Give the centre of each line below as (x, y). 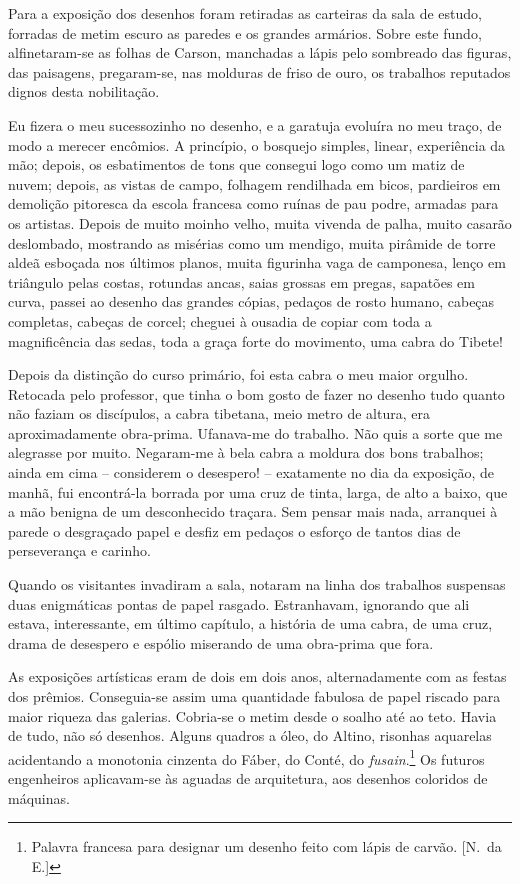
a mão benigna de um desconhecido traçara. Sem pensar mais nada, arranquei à (253, 511)
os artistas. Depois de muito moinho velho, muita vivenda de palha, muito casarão (260, 222)
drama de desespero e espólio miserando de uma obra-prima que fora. (221, 642)
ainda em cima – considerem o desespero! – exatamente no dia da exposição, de (251, 472)
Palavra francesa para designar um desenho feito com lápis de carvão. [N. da (266, 846)
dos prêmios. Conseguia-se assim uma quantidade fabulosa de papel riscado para (254, 696)
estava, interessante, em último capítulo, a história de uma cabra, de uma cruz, (250, 623)
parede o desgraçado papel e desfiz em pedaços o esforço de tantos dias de (234, 530)
